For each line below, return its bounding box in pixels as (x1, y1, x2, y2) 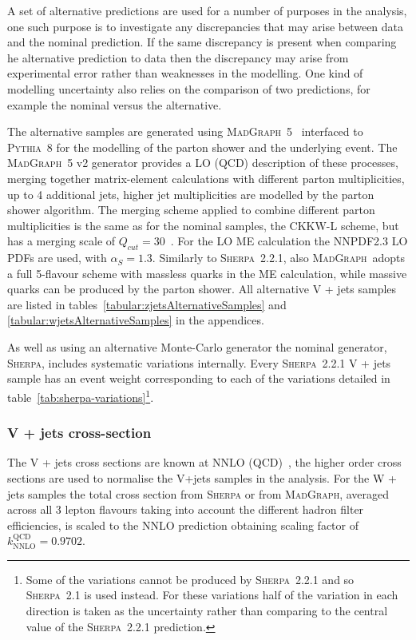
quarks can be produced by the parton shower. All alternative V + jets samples (7, 280, 397, 297)
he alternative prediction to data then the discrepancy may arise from (7, 49, 349, 66)
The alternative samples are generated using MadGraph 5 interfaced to (7, 123, 363, 140)
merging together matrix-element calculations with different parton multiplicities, (7, 169, 405, 186)
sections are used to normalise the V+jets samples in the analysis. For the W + (7, 469, 397, 486)
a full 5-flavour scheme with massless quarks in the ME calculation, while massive (7, 264, 407, 281)
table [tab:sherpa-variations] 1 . (7, 386, 154, 405)
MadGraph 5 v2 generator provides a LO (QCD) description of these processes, (7, 154, 398, 171)
